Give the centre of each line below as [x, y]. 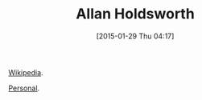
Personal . [24, 88]
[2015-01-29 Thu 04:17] [135, 36]
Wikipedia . [26, 72]
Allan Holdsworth [135, 14]
